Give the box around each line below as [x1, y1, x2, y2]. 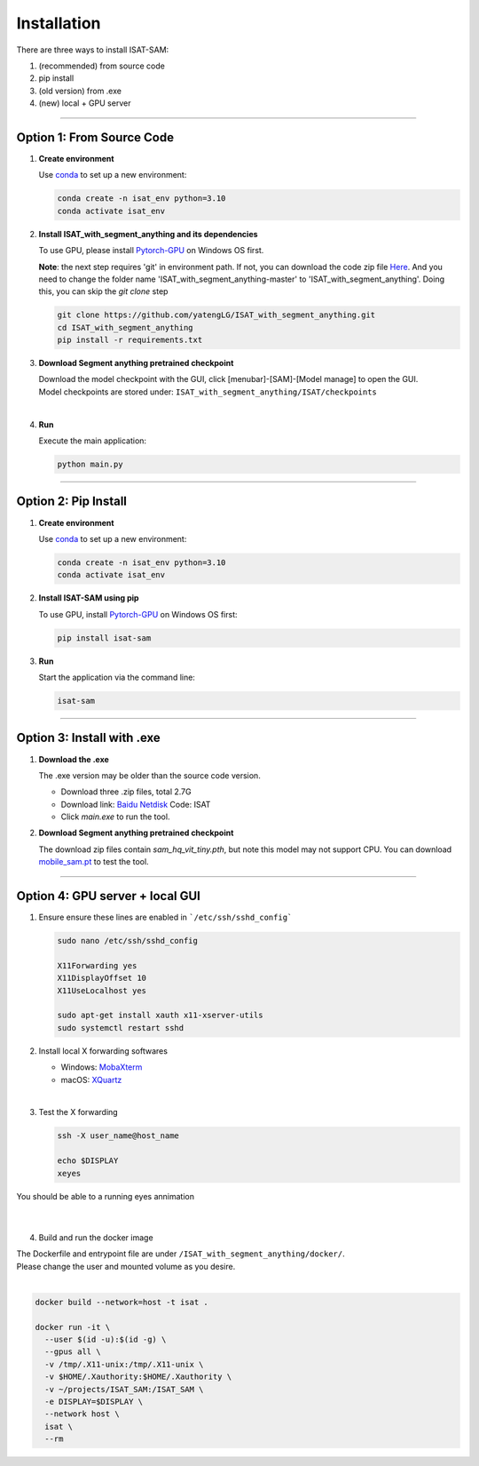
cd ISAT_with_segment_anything [57, 323, 194, 332]
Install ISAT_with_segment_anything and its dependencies [38, 228, 258, 239]
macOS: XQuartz [60, 1074, 122, 1085]
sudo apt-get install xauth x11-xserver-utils [57, 1010, 263, 1021]
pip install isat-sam [57, 633, 152, 643]
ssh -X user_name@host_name [57, 1131, 179, 1141]
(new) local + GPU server [38, 98, 131, 108]
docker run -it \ [35, 1322, 111, 1332]
